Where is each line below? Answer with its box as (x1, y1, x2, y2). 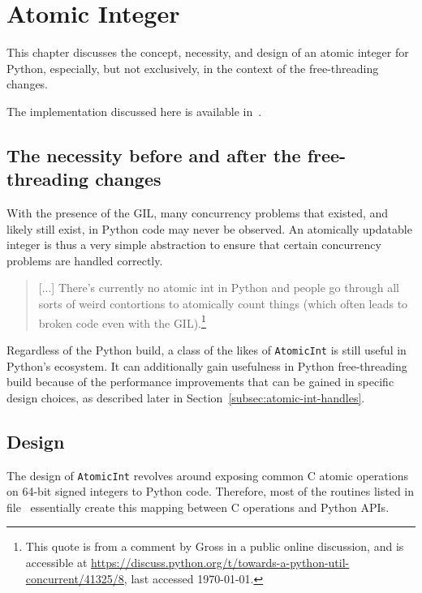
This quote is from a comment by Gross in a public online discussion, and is (25, 538, 404, 555)
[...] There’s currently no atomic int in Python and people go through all (38, 279, 400, 296)
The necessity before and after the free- (6, 142, 347, 167)
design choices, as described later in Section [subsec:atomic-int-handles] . (6, 389, 365, 406)
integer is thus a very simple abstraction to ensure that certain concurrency (6, 236, 381, 253)
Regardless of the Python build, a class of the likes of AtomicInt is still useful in (6, 341, 407, 358)
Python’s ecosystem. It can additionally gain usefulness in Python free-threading (6, 357, 407, 374)
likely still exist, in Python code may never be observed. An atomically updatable (6, 220, 412, 237)
